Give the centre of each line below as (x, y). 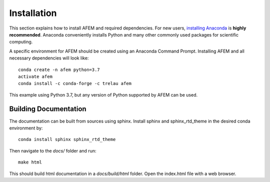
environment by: (26, 128)
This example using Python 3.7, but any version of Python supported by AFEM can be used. (103, 94)
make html (30, 162)
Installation (33, 13)
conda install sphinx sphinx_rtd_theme (67, 139)
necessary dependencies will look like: (49, 58)
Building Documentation (48, 109)
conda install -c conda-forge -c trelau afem (75, 83)
